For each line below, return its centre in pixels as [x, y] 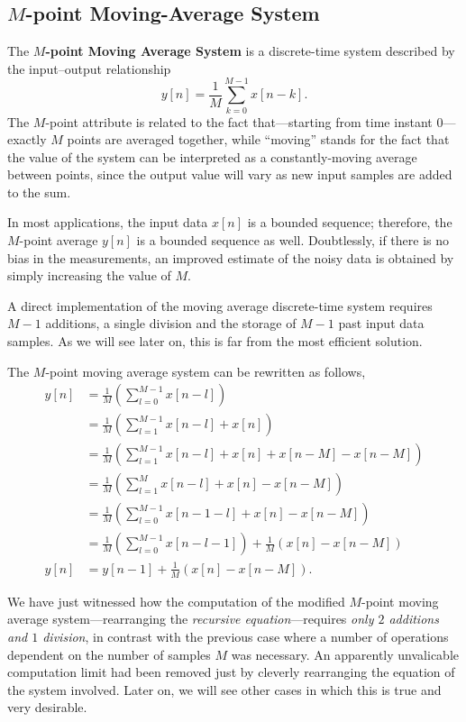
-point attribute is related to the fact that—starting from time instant [239, 121]
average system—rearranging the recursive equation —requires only [191, 619]
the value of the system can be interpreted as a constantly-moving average [212, 156]
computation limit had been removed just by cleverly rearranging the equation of [231, 672]
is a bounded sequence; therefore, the [350, 222]
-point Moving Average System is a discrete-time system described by [250, 51]
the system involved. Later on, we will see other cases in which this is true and [224, 689]
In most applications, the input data [108, 222]
